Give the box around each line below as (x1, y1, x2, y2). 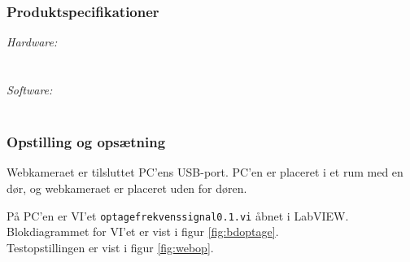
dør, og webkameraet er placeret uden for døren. (7, 180, 247, 196)
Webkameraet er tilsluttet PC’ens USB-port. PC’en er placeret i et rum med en (7, 164, 403, 181)
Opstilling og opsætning (7, 132, 166, 152)
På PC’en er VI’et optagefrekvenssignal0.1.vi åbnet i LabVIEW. (7, 207, 349, 224)
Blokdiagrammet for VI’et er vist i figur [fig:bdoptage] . (7, 223, 279, 240)
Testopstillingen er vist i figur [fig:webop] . (7, 238, 214, 255)
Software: (7, 81, 53, 98)
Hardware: (7, 33, 58, 50)
